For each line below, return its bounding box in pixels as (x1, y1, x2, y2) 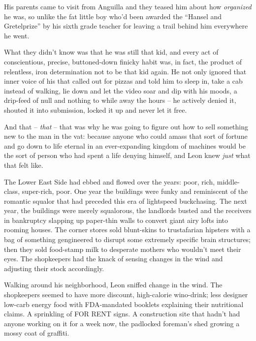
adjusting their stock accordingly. (4, 263, 104, 273)
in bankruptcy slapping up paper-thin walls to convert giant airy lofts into (4, 215, 228, 225)
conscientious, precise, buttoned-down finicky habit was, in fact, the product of (4, 56, 242, 66)
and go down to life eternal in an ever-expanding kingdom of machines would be (4, 140, 246, 151)
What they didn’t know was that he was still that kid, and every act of (4, 47, 219, 57)
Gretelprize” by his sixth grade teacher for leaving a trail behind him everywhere (4, 21, 248, 31)
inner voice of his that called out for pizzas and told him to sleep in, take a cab (4, 76, 243, 86)
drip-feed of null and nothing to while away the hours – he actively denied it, (4, 95, 236, 105)
